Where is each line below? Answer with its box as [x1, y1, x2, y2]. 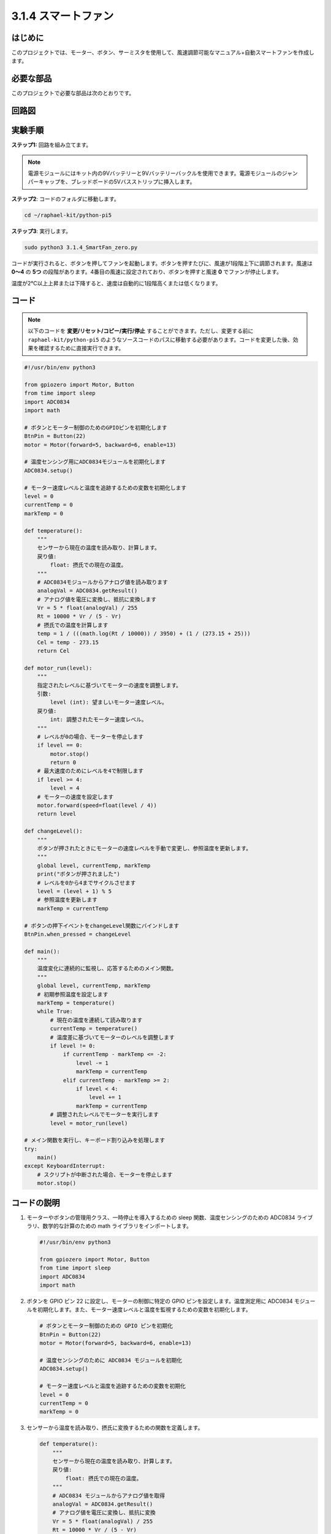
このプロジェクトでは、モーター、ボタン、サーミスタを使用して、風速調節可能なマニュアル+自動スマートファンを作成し [11, 49, 315, 56]
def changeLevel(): [24, 828, 83, 834]
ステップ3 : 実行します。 [11, 227, 72, 234]
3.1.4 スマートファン [11, 9, 114, 23]
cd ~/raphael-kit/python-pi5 [24, 212, 112, 218]
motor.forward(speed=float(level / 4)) [37, 802, 158, 809]
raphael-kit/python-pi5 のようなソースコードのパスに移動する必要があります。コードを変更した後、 [28, 336, 294, 343]
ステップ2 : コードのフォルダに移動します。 [11, 195, 120, 202]
